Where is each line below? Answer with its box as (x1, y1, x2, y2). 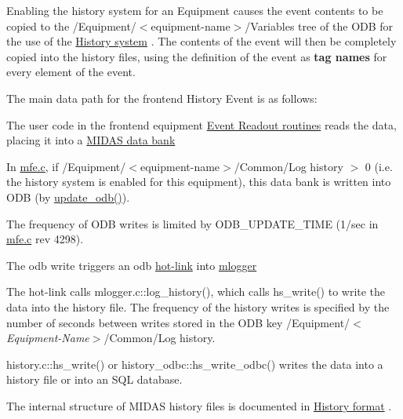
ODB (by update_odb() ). (6, 188, 130, 205)
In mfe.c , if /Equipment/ (6, 158, 126, 174)
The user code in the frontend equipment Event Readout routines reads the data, (6, 116, 397, 133)
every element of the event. (6, 64, 136, 80)
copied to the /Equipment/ (6, 17, 136, 34)
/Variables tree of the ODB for (245, 17, 394, 34)
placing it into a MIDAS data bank (6, 132, 176, 148)
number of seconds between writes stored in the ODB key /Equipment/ (6, 314, 350, 330)
